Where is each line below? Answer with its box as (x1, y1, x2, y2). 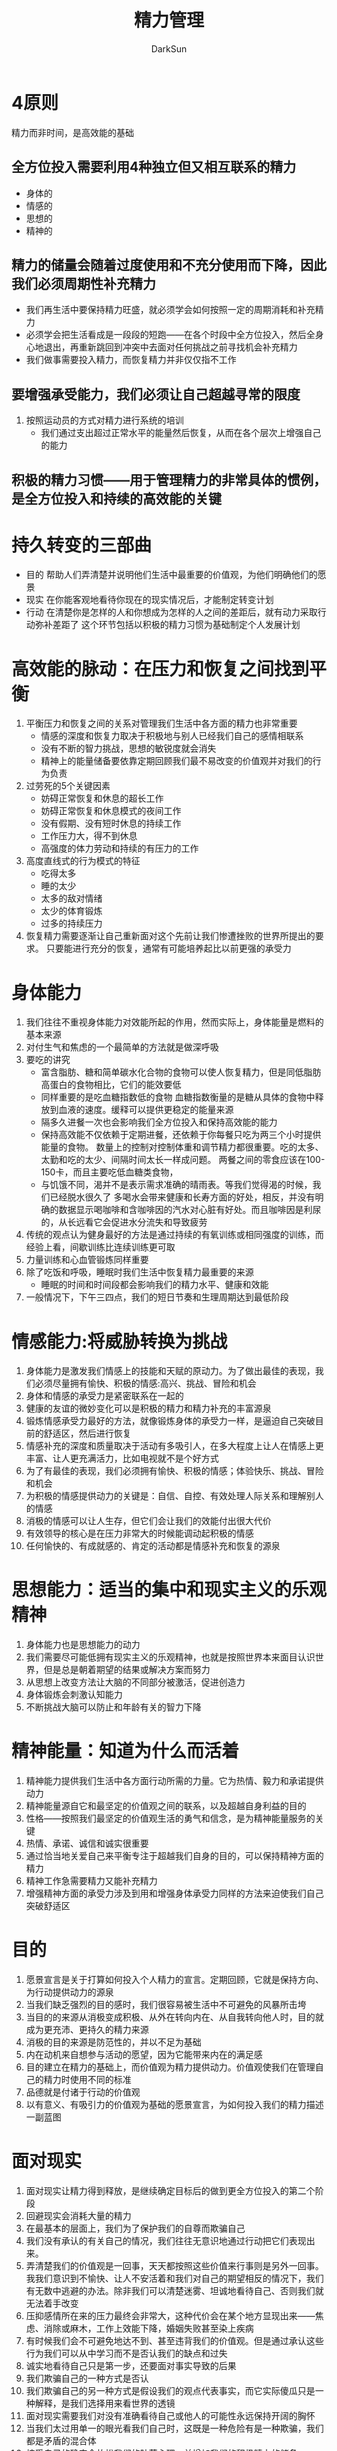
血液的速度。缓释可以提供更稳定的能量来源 (58, 1104, 234, 1116)
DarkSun (150, 42, 188, 55)
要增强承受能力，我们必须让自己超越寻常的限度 (11, 386, 301, 403)
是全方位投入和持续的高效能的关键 (11, 490, 222, 507)
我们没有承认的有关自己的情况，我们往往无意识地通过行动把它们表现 (25, 2235, 307, 2247)
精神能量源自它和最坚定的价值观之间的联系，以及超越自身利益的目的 (25, 1800, 307, 1812)
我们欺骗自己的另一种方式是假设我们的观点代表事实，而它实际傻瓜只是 (25, 2385, 316, 2397)
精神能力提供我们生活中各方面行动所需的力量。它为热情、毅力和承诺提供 (25, 1775, 324, 1787)
